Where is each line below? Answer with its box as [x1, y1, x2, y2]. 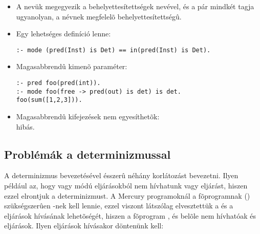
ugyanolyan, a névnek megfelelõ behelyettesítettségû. [16, 11, 182, 22]
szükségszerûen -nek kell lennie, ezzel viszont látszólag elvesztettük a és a [4, 200, 233, 211]
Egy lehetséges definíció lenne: [16, 28, 111, 39]
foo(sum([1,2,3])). [16, 96, 82, 104]
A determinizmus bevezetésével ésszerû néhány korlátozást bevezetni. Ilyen [4, 170, 239, 181]
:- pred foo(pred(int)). [16, 79, 101, 87]
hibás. [16, 121, 35, 132]
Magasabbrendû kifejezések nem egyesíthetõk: [16, 111, 160, 121]
